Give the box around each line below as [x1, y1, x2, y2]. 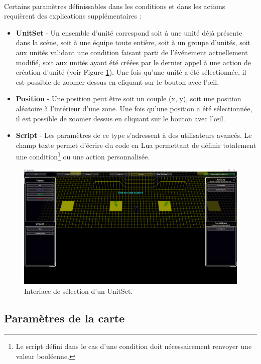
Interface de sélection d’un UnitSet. [24, 285, 133, 296]
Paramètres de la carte [4, 310, 125, 325]
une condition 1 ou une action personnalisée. [16, 150, 150, 161]
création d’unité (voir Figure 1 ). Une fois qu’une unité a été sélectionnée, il [16, 67, 246, 77]
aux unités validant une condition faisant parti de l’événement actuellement [16, 47, 248, 57]
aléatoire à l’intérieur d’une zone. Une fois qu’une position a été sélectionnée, [16, 103, 252, 113]
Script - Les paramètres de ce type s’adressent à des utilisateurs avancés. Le [16, 130, 252, 140]
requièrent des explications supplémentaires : [4, 11, 142, 21]
